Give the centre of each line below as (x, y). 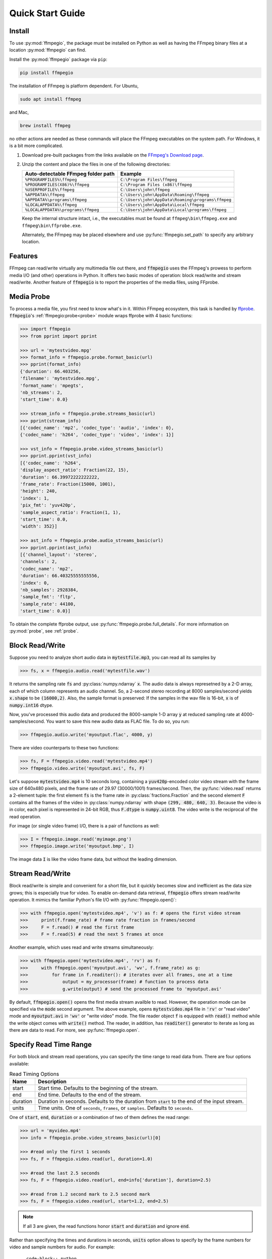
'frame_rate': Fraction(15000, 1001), (68, 484)
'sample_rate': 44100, (48, 604)
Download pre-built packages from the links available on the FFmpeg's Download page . (113, 155)
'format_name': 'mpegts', (52, 386)
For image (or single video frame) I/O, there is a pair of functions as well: (84, 825)
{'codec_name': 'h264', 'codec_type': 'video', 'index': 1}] (97, 435)
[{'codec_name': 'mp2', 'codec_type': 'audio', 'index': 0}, (97, 428)
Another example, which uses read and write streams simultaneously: (81, 947)
